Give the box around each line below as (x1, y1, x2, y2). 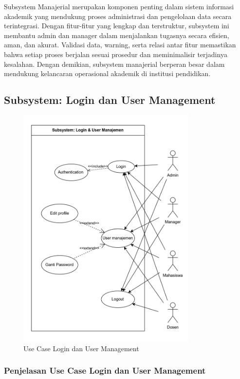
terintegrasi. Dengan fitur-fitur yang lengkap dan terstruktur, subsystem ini (4, 20, 229, 31)
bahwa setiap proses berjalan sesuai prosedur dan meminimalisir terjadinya (4, 49, 227, 59)
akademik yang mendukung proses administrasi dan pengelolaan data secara (4, 11, 232, 21)
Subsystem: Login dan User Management (4, 92, 216, 107)
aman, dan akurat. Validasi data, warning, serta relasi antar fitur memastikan (4, 40, 236, 50)
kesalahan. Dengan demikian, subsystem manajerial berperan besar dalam (4, 59, 225, 69)
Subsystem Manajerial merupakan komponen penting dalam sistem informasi (4, 1, 234, 11)
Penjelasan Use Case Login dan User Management (4, 364, 206, 376)
